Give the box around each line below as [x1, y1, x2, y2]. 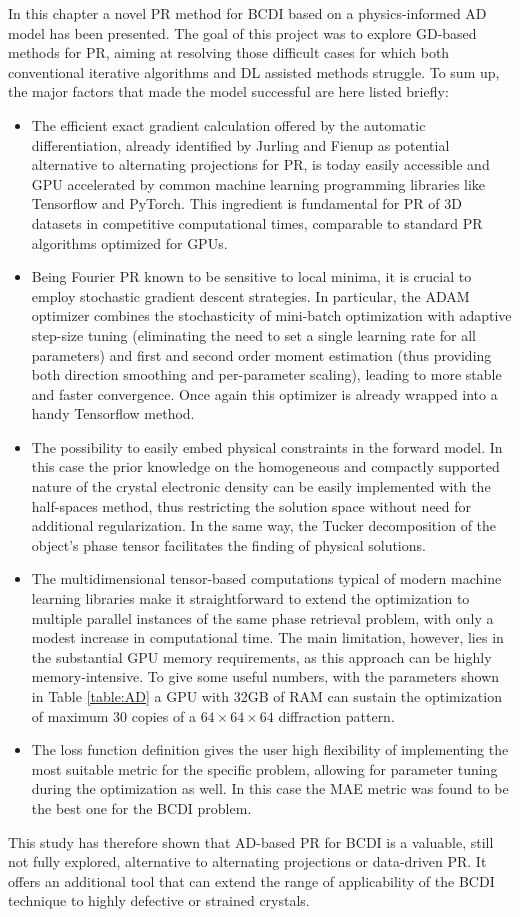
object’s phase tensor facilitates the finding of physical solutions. [31, 534, 426, 555]
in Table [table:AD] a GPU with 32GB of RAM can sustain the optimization [31, 686, 502, 706]
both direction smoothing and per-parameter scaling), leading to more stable [31, 364, 502, 385]
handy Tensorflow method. [31, 403, 195, 424]
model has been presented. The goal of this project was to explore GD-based [8, 22, 477, 43]
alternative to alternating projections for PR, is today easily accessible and [31, 154, 490, 175]
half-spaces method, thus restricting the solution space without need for [31, 495, 472, 516]
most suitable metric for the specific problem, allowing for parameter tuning [31, 758, 498, 779]
